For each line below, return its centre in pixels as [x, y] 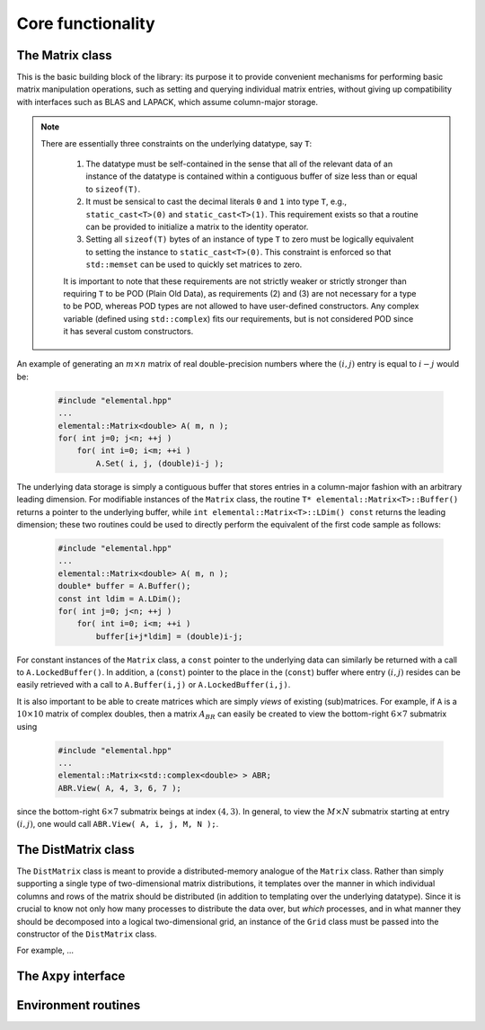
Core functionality [86, 23]
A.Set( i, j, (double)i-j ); [160, 463]
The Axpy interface [71, 977]
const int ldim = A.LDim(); [119, 599]
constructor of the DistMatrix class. [87, 934]
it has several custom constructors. [128, 332]
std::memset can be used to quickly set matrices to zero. [194, 264]
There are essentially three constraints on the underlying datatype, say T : [176, 143]
